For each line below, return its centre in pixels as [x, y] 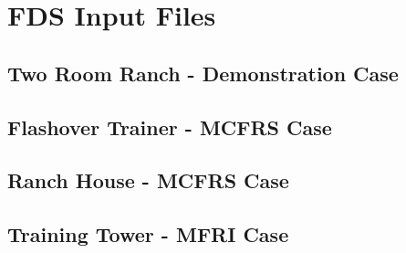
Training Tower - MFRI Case [148, 234]
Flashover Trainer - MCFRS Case [170, 126]
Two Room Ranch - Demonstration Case [203, 73]
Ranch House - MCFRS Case [148, 180]
